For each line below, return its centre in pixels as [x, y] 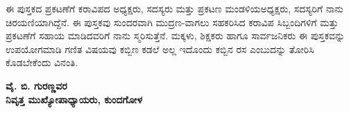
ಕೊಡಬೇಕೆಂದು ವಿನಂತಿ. [42, 62]
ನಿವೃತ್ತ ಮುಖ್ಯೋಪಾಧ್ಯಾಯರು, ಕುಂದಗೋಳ [74, 99]
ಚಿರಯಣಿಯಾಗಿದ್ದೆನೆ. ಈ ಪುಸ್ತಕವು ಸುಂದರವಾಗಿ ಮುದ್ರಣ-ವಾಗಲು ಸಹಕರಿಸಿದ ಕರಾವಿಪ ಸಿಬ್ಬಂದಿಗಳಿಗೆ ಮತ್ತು [172, 22]
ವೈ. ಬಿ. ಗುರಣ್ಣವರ [36, 85]
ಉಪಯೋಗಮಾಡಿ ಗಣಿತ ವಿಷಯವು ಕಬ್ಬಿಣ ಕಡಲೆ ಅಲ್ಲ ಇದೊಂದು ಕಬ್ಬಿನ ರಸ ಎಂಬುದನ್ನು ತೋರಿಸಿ [160, 49]
